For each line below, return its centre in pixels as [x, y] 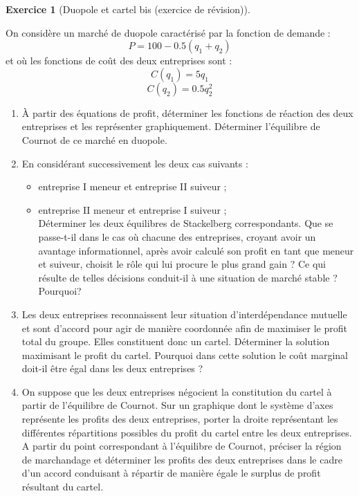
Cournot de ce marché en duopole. [94, 139]
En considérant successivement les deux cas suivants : [135, 163]
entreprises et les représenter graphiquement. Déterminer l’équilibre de [171, 126]
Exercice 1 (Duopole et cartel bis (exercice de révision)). [128, 9]
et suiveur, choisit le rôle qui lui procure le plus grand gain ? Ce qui [182, 264]
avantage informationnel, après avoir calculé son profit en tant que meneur [196, 250]
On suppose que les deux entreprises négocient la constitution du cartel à [177, 391]
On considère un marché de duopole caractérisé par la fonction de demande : [168, 32]
